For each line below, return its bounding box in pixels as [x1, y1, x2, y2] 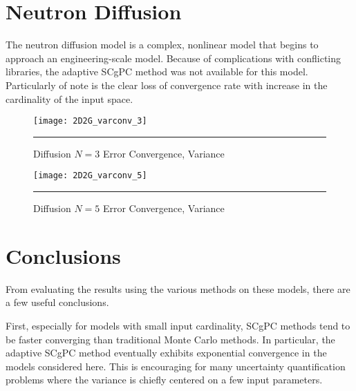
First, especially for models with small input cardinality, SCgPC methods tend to [6, 318, 350, 332]
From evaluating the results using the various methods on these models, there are [6, 281, 350, 296]
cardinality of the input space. [6, 91, 133, 106]
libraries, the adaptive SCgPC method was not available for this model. [6, 64, 308, 79]
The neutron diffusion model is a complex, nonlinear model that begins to [6, 37, 319, 52]
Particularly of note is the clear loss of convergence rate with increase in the [6, 77, 328, 92]
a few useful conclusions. [6, 295, 109, 309]
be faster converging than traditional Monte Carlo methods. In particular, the [6, 332, 335, 346]
